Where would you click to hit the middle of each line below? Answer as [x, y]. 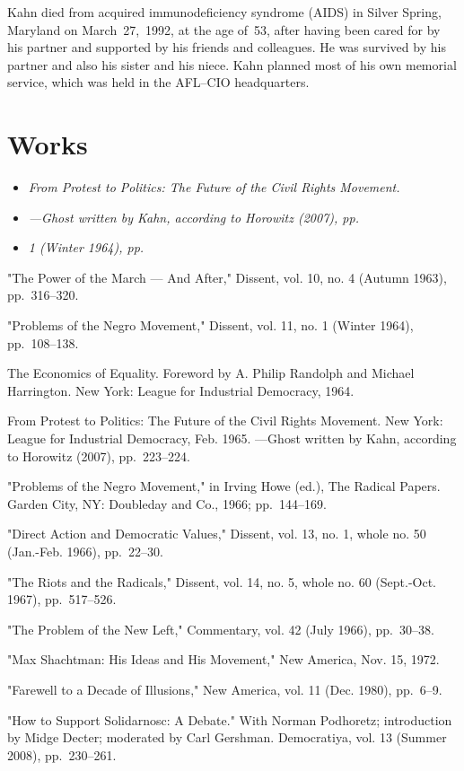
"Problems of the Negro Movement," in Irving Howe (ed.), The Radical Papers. [224, 486]
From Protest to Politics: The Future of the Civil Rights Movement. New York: [225, 421]
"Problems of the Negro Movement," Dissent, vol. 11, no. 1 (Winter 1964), [210, 325]
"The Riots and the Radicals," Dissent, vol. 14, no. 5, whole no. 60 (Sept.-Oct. [222, 581]
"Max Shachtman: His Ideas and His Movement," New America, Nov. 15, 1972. [223, 659]
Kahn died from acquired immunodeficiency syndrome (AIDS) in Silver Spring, [224, 12]
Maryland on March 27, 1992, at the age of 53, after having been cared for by [224, 29]
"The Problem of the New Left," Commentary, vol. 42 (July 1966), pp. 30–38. [221, 629]
